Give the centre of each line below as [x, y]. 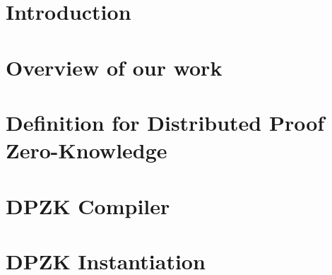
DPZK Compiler [88, 205]
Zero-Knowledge [87, 150]
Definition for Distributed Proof [165, 122]
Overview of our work [114, 67]
